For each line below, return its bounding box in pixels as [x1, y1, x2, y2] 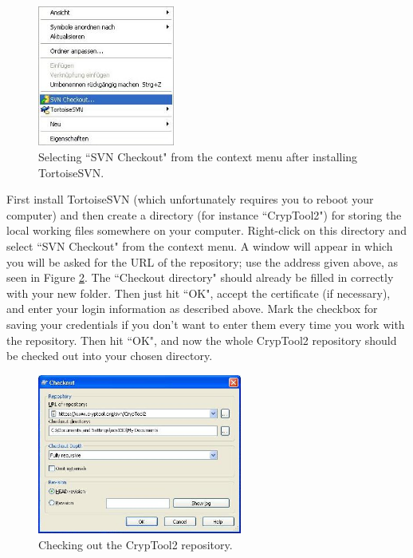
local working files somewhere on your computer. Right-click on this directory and [6, 222, 407, 239]
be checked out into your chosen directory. [6, 347, 213, 364]
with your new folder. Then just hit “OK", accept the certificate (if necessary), [6, 284, 391, 301]
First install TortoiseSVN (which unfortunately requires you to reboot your [6, 191, 374, 208]
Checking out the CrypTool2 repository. [38, 536, 233, 552]
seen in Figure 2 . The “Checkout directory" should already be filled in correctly [6, 269, 394, 286]
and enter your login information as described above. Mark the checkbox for [6, 300, 378, 317]
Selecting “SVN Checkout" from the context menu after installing [38, 148, 358, 165]
